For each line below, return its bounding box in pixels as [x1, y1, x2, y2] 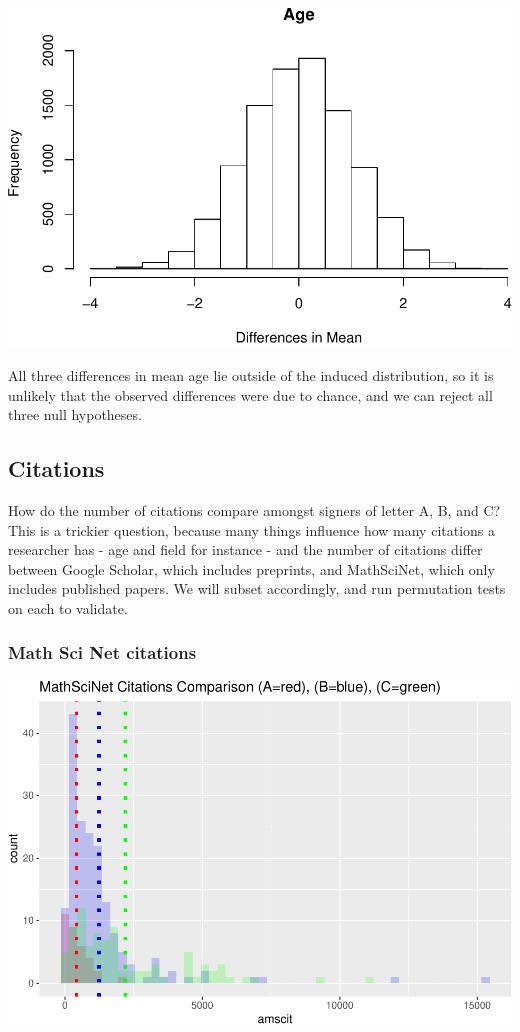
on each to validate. [8, 597, 128, 618]
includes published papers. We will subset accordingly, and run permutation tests [8, 578, 506, 599]
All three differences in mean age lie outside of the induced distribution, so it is [8, 365, 494, 386]
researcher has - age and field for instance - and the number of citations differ [8, 539, 483, 560]
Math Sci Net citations [8, 640, 197, 665]
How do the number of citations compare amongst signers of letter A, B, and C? [8, 500, 501, 520]
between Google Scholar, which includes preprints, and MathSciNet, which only [8, 558, 495, 579]
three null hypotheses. [8, 404, 142, 425]
